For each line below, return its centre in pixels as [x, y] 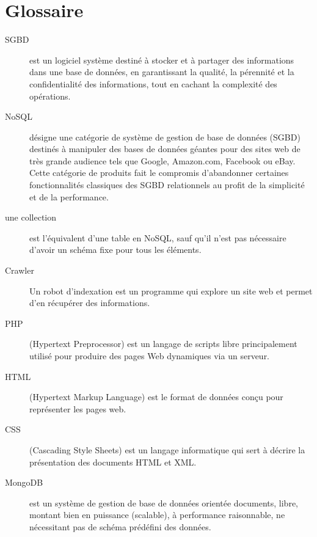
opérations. [50, 96]
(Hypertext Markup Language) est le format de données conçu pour [156, 397]
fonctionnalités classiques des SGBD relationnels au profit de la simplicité [167, 185]
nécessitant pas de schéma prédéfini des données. [120, 526]
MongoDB [24, 482]
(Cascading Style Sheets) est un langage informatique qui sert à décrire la [167, 449]
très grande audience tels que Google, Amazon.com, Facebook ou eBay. [162, 160]
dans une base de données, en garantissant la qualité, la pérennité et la [162, 72]
